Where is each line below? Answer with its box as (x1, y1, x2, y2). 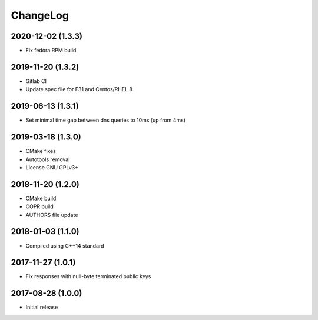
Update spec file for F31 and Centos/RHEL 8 (25, 86, 132, 93)
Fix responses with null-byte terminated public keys (25, 273, 151, 280)
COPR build (25, 203, 54, 210)
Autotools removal (25, 156, 70, 163)
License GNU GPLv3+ (25, 164, 79, 171)
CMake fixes (25, 148, 56, 155)
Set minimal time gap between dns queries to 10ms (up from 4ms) (25, 116, 185, 124)
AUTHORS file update (25, 211, 78, 218)
